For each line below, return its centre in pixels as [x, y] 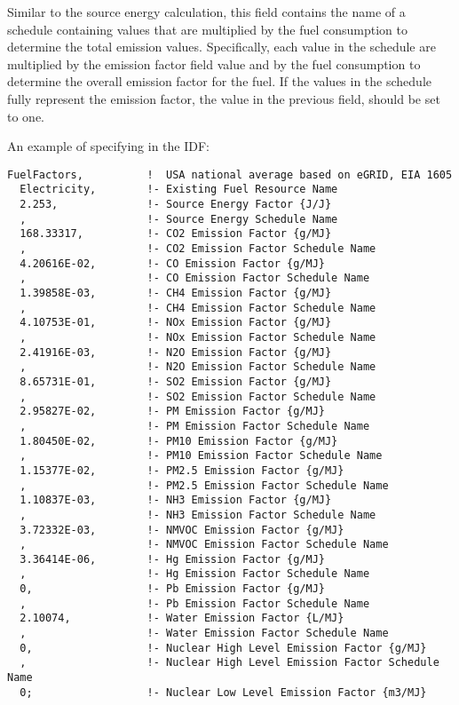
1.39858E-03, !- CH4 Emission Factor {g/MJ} [176, 293]
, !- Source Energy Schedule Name [179, 219]
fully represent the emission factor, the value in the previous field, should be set [224, 98]
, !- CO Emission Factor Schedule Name [195, 278]
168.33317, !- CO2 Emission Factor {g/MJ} [176, 234]
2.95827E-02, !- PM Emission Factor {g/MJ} [172, 412]
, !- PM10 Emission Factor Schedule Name [201, 456]
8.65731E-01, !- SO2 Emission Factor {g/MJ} [176, 381]
